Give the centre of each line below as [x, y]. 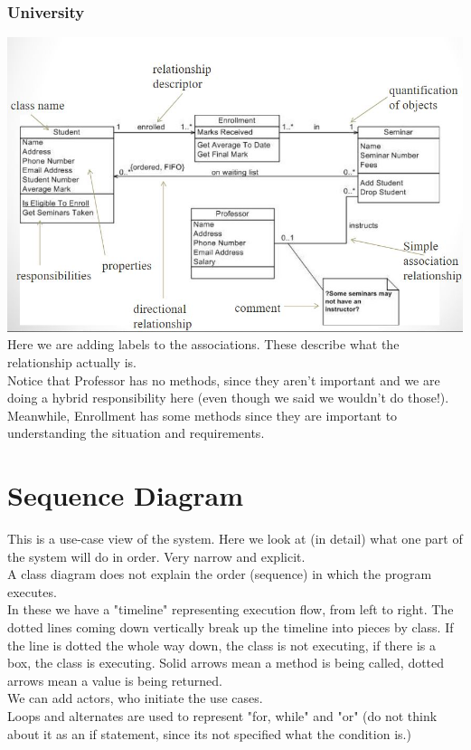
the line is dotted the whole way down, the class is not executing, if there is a [222, 645]
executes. [32, 591]
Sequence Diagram [126, 495]
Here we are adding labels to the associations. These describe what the [203, 344]
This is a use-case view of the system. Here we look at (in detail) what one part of [235, 538]
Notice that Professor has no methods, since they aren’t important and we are [224, 380]
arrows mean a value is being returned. [115, 680]
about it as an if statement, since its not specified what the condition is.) [209, 733]
